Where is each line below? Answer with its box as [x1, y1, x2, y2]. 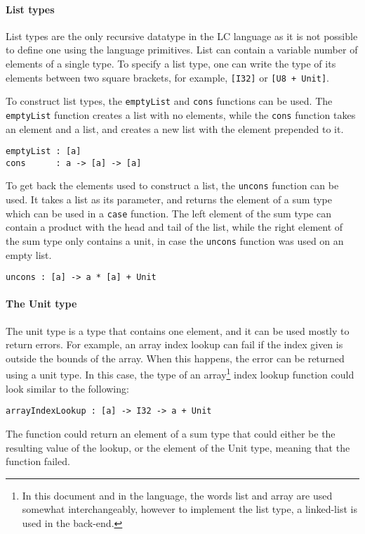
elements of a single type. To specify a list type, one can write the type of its [6, 56, 336, 70]
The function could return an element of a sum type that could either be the [6, 426, 336, 440]
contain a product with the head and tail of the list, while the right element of [6, 220, 343, 234]
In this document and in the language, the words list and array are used [22, 488, 333, 502]
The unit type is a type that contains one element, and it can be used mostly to [6, 323, 350, 338]
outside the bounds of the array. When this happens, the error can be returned [6, 350, 345, 365]
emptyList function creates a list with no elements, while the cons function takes [6, 107, 356, 122]
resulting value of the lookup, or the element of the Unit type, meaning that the [6, 440, 350, 454]
